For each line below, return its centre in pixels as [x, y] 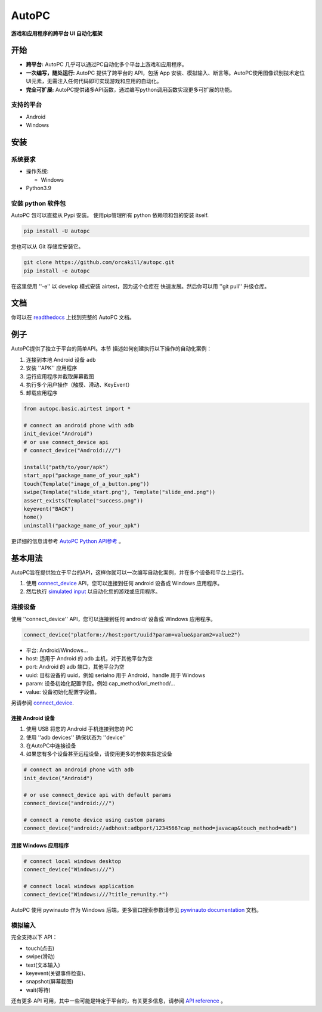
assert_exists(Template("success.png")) [83, 500]
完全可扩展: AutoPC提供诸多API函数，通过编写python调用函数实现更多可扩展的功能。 [131, 89]
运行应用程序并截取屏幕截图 [60, 376]
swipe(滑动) [41, 957]
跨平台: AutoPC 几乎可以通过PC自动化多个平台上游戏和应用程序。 [106, 64]
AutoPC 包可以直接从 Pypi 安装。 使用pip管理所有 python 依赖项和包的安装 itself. [110, 215]
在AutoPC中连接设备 [51, 746]
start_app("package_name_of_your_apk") [82, 476]
